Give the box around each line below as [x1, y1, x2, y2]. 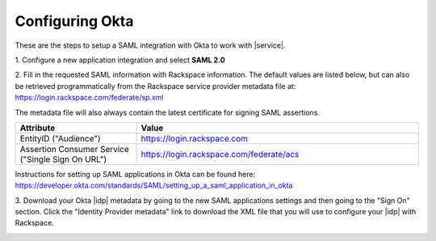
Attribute [19, 122, 56, 133]
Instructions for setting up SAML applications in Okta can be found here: [15, 169, 256, 179]
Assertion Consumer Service [19, 143, 129, 154]
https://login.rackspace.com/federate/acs [140, 148, 300, 159]
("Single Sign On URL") [19, 154, 107, 165]
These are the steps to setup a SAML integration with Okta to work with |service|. [15, 40, 286, 50]
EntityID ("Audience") [19, 133, 101, 144]
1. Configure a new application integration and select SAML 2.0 [15, 55, 225, 65]
